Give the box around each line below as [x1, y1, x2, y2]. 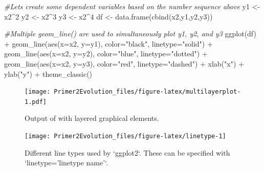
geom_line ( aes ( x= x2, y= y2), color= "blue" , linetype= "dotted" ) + [4, 48, 208, 59]
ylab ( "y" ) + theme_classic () [4, 68, 93, 79]
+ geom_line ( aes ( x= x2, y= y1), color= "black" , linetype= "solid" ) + [4, 38, 213, 49]
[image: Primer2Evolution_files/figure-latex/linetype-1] [25, 133, 226, 140]
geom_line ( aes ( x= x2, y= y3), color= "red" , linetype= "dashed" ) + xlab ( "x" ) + [4, 58, 244, 69]
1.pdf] [25, 98, 47, 105]
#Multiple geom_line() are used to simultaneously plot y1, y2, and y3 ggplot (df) [4, 28, 256, 39]
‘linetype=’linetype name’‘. [25, 157, 108, 168]
